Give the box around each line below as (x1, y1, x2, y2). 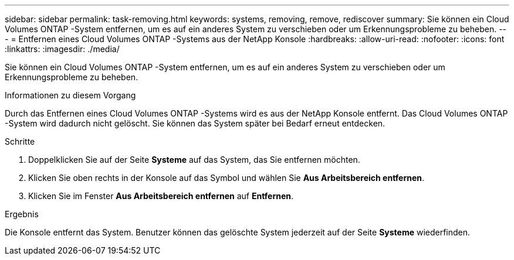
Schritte (5, 136, 35, 146)
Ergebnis (5, 209, 39, 219)
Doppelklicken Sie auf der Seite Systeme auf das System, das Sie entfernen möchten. (28, 155, 360, 165)
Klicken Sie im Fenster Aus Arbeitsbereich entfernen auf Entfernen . (28, 191, 294, 201)
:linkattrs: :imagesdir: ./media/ (5, 44, 120, 54)
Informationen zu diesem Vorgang (5, 90, 136, 100)
